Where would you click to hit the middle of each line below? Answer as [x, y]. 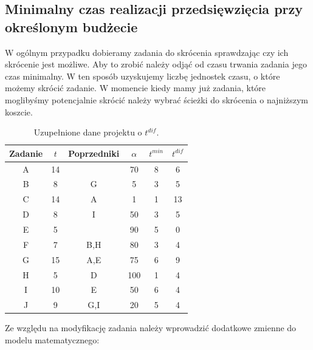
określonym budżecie [71, 26]
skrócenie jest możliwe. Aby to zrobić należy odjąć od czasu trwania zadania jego [156, 64]
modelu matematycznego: [52, 339]
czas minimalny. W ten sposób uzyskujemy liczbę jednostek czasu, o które [143, 76]
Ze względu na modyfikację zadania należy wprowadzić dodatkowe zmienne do [151, 328]
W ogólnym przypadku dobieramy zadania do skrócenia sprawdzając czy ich [147, 52]
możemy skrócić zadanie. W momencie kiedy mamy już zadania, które [136, 88]
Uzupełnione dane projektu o [88, 132]
